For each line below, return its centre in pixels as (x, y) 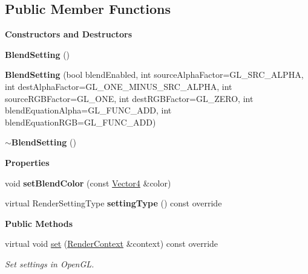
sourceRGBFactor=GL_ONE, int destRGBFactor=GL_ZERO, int (129, 98)
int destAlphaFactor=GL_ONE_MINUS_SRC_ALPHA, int (119, 86)
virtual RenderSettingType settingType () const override (113, 203)
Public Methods (39, 223)
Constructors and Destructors (69, 34)
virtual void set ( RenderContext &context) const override (112, 244)
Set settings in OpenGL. (50, 263)
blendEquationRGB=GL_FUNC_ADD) (80, 122)
